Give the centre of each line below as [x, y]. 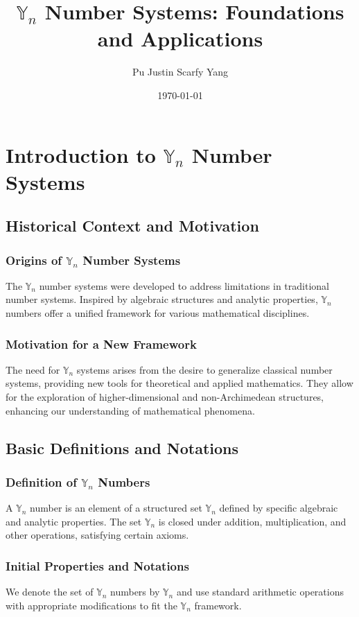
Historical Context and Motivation [132, 226]
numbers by [135, 592]
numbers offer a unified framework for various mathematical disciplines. [158, 313]
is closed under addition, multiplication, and [252, 521]
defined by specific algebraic [279, 508]
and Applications [180, 38]
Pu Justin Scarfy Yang [180, 72]
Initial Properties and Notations [97, 565]
